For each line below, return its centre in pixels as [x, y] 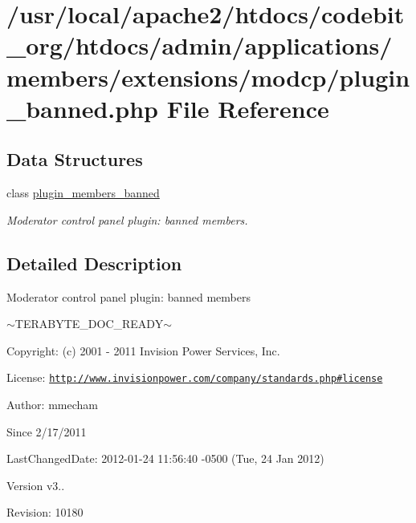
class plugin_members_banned [83, 193]
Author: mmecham [52, 404]
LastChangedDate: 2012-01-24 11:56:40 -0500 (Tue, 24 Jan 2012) [165, 458]
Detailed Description [94, 263]
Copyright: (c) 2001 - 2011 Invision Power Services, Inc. [143, 350]
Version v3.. [36, 485]
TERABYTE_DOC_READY [89, 324]
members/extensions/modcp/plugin [208, 77]
